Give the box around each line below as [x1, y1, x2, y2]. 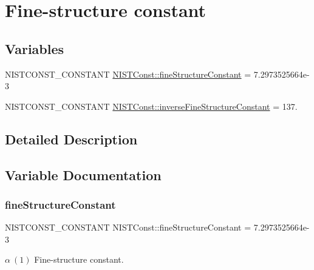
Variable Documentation [5, 165, 162, 184]
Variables [5, 39, 64, 58]
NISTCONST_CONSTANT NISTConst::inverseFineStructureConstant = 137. [5, 100, 298, 112]
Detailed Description [5, 129, 138, 148]
